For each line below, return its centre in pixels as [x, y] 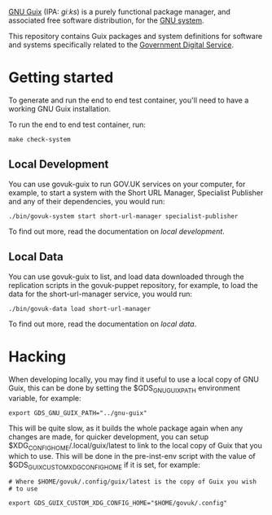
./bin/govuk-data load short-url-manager [80, 308]
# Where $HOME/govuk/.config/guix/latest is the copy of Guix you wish [132, 482]
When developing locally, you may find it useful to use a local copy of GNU [134, 379]
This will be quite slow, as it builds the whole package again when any [126, 428]
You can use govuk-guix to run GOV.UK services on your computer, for [127, 184]
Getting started [61, 78]
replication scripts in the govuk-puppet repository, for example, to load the [133, 285]
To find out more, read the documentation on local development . [117, 231]
